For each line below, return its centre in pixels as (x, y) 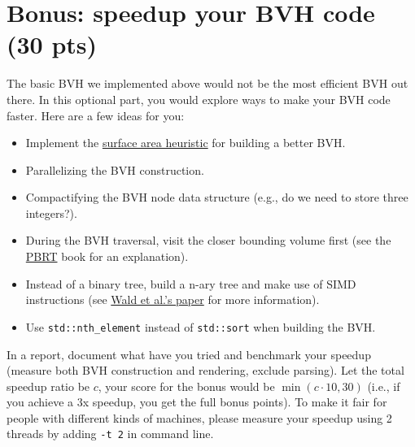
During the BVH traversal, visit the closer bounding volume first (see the (208, 240)
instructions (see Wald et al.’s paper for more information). (173, 299)
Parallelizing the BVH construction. (115, 169)
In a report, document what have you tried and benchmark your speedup (189, 354)
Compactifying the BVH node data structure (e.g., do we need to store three (217, 197)
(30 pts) (52, 44)
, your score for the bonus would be (186, 386)
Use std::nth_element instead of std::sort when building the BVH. (201, 326)
